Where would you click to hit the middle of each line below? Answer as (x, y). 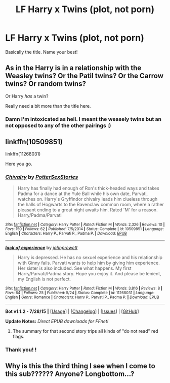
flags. (18, 336)
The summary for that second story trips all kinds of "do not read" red (85, 331)
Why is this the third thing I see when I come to (80, 366)
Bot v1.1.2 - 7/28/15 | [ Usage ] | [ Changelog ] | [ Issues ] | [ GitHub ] (72, 311)
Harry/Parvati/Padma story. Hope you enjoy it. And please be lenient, (89, 273)
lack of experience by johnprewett (41, 247)
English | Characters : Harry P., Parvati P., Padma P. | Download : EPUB (66, 233)
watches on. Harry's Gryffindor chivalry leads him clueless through (88, 199)
